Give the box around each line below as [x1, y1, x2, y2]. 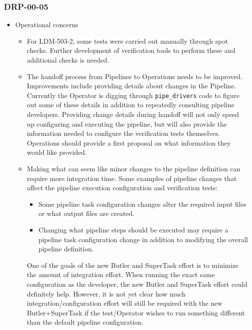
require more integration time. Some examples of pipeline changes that [27, 173, 237, 183]
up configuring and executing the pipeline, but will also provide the [27, 118, 227, 129]
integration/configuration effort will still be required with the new [27, 298, 222, 308]
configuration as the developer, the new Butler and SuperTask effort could [27, 279, 248, 289]
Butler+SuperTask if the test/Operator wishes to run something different [27, 307, 245, 317]
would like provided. [27, 147, 87, 157]
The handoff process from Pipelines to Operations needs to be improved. [27, 71, 243, 81]
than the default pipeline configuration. [27, 317, 144, 327]
